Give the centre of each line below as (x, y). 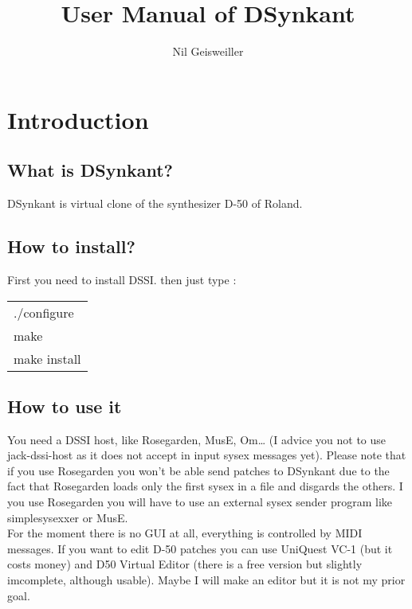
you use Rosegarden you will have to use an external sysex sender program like (200, 502)
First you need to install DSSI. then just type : (122, 279)
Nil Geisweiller (208, 51)
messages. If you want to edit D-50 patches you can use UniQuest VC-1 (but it (200, 548)
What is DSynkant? (90, 170)
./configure (44, 312)
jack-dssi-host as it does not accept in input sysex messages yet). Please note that (207, 455)
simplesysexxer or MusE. (68, 517)
